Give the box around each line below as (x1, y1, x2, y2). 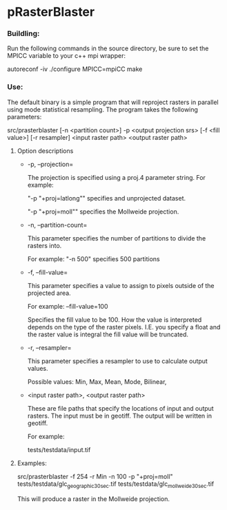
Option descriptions (17, 146, 74, 155)
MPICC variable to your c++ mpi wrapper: (7, 52, 126, 60)
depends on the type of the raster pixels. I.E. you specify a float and (27, 323, 221, 331)
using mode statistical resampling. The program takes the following (7, 105, 199, 114)
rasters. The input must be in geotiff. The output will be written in (27, 411, 213, 420)
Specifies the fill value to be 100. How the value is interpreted (27, 315, 202, 324)
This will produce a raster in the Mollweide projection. (17, 494, 170, 503)
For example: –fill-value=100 (27, 302, 108, 310)
